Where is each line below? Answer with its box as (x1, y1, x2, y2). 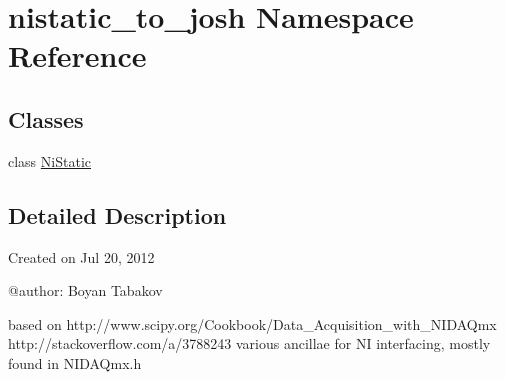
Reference (8, 35, 147, 76)
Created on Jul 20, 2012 (8, 246, 155, 267)
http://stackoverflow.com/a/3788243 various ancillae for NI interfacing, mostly (8, 333, 491, 354)
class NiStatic (8, 150, 91, 171)
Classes (8, 103, 84, 134)
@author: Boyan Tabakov (8, 280, 163, 301)
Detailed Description (8, 199, 227, 230)
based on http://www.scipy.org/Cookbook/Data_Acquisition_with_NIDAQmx (8, 313, 497, 334)
